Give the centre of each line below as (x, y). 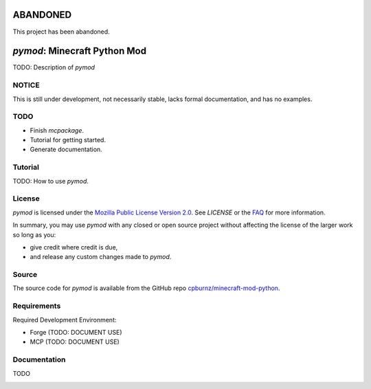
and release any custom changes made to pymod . (101, 257)
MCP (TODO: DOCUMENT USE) (75, 342)
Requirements (37, 306)
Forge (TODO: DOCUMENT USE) (76, 332)
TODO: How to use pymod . (51, 181)
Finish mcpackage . (57, 130)
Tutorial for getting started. (68, 140)
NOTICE (26, 85)
